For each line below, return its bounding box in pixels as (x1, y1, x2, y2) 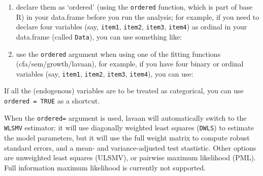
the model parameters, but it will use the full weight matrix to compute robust (4, 132, 250, 143)
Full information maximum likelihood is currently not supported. (4, 162, 206, 172)
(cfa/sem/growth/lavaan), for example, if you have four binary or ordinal (16, 58, 244, 69)
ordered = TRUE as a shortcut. (4, 95, 100, 106)
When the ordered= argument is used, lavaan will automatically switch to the (4, 112, 247, 123)
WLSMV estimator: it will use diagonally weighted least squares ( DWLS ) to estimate (4, 122, 254, 133)
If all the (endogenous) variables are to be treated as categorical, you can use (4, 85, 244, 96)
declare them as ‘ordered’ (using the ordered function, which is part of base (16, 2, 253, 12)
